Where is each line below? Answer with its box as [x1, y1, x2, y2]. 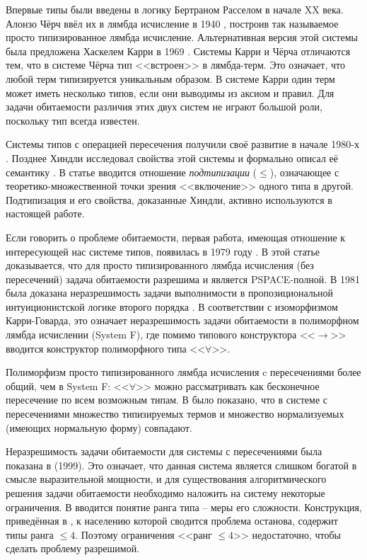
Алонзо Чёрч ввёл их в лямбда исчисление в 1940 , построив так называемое [6, 16, 339, 30]
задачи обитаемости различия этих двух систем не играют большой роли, [6, 99, 322, 114]
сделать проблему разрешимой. [6, 541, 140, 556]
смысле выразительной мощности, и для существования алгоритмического [6, 472, 327, 486]
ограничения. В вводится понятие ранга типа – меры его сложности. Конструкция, [6, 499, 362, 514]
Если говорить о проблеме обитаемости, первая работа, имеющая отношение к [6, 229, 346, 244]
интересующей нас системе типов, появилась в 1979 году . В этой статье [6, 244, 320, 258]
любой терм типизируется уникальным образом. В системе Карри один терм [6, 71, 335, 86]
